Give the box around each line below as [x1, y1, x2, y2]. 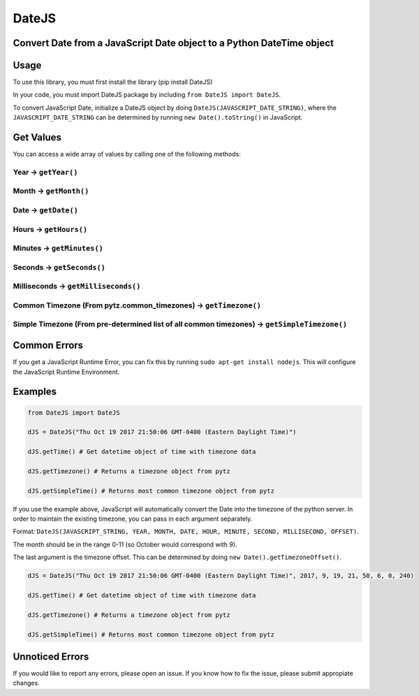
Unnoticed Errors [13, 651, 89, 662]
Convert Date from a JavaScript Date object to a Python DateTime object [13, 37, 335, 49]
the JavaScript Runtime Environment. [13, 368, 120, 376]
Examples [13, 386, 57, 398]
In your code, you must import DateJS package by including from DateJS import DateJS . [13, 91, 281, 99]
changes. [13, 679, 40, 688]
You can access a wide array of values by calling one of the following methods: [13, 150, 241, 159]
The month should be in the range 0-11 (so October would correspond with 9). [13, 540, 237, 549]
